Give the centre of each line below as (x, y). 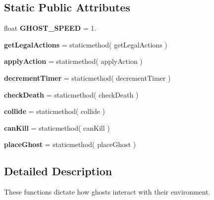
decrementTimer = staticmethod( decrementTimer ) (87, 77)
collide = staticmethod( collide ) (55, 111)
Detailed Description (58, 171)
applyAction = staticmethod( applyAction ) (73, 61)
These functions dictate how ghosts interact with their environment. (107, 192)
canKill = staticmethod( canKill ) (57, 127)
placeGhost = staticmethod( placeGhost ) (70, 144)
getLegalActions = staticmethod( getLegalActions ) (86, 44)
